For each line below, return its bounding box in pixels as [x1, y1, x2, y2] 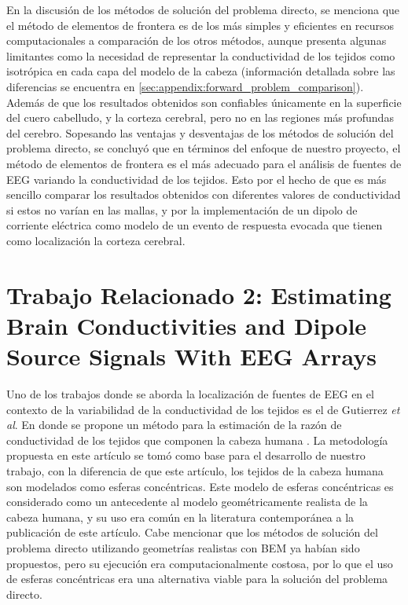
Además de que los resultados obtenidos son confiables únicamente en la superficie [6, 93, 402, 110]
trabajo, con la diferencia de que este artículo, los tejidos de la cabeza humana [6, 462, 384, 478]
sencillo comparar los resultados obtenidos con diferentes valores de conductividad [6, 186, 401, 203]
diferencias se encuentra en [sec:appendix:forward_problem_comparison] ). [6, 78, 364, 94]
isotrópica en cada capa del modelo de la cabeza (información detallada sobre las [6, 63, 395, 79]
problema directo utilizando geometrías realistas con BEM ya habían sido [6, 539, 360, 555]
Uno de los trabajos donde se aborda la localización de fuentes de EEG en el [6, 386, 374, 401]
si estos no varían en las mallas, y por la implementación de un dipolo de [6, 201, 358, 218]
